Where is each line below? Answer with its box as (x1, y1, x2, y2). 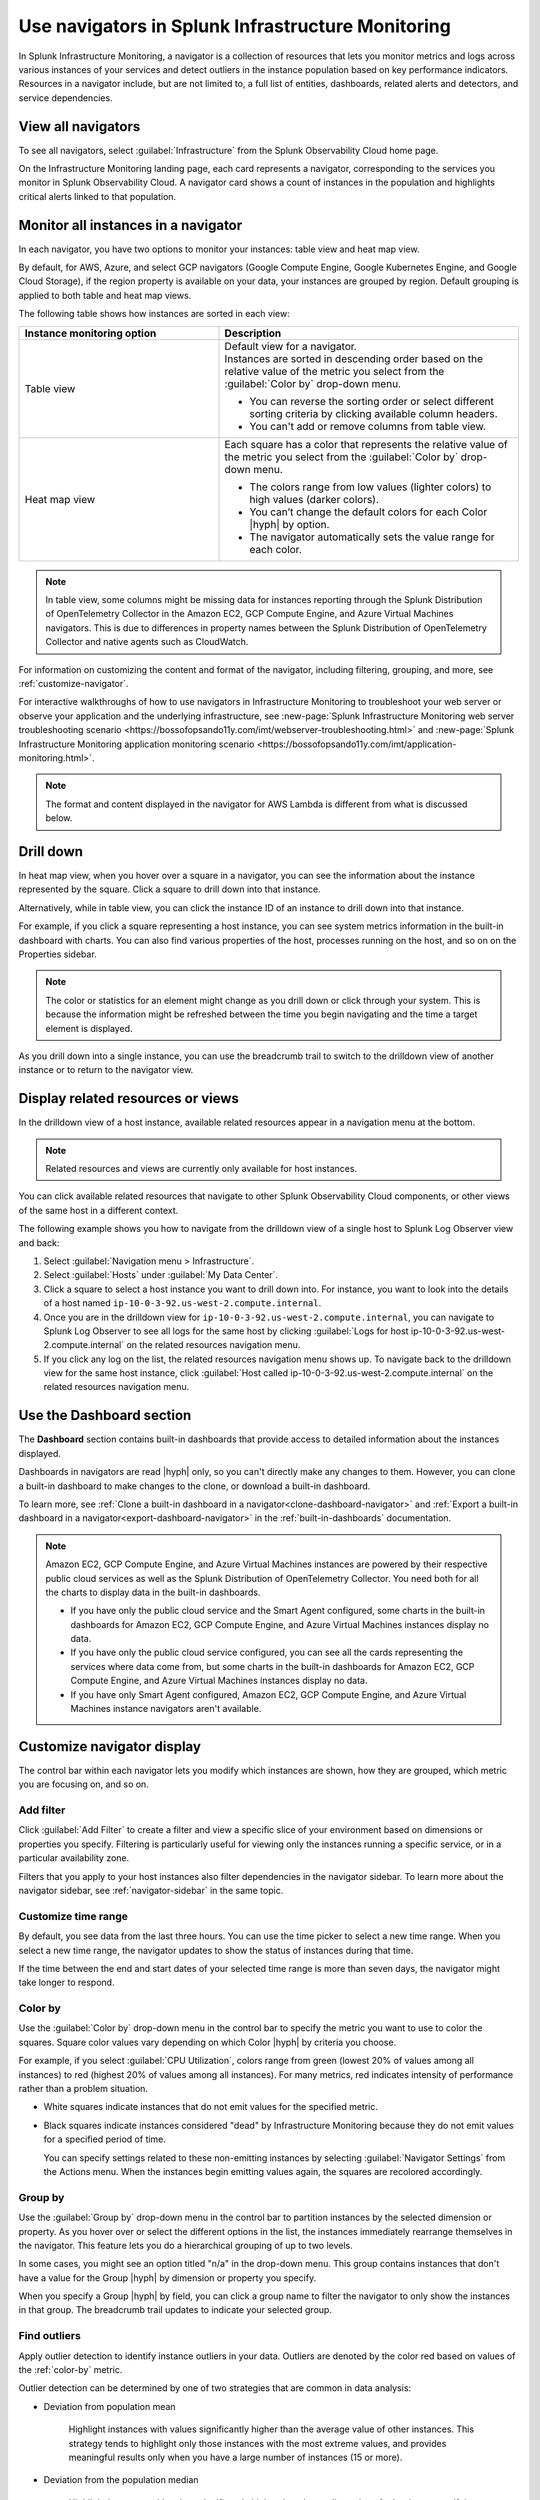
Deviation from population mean (43, 2400, 176, 2412)
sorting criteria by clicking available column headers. (249, 406, 499, 420)
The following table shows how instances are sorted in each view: (18, 308, 290, 320)
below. (45, 812, 73, 824)
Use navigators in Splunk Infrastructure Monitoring (18, 15, 452, 37)
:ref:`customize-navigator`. (18, 678, 129, 689)
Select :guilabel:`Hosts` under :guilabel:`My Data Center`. (43, 1269, 279, 1281)
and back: (18, 1236, 60, 1249)
